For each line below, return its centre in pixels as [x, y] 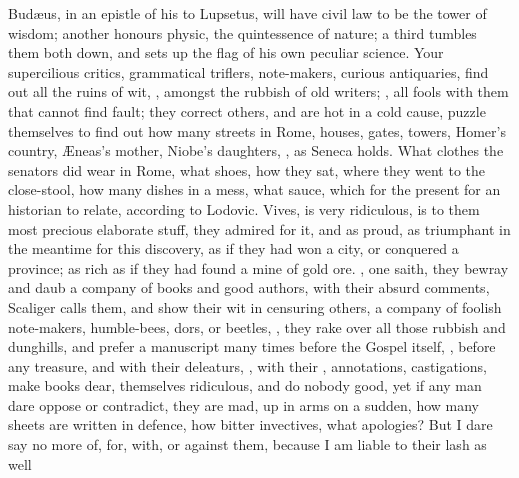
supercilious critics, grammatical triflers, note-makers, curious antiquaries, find [248, 71]
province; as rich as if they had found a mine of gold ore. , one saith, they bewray [258, 267]
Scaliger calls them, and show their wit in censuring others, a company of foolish [255, 306]
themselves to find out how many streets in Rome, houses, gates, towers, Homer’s [257, 130]
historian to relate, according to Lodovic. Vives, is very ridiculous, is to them [244, 208]
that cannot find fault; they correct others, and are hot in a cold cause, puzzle [247, 110]
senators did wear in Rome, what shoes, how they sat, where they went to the [247, 169]
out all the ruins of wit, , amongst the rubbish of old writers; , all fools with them [258, 91]
